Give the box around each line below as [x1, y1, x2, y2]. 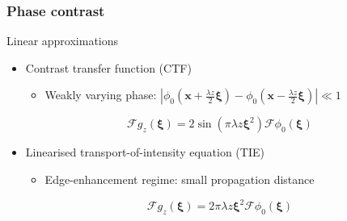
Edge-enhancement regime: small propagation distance [44, 171, 315, 187]
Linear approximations [6, 32, 119, 49]
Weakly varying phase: [44, 86, 157, 103]
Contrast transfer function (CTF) [25, 59, 192, 76]
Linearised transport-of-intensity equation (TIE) [25, 144, 264, 161]
